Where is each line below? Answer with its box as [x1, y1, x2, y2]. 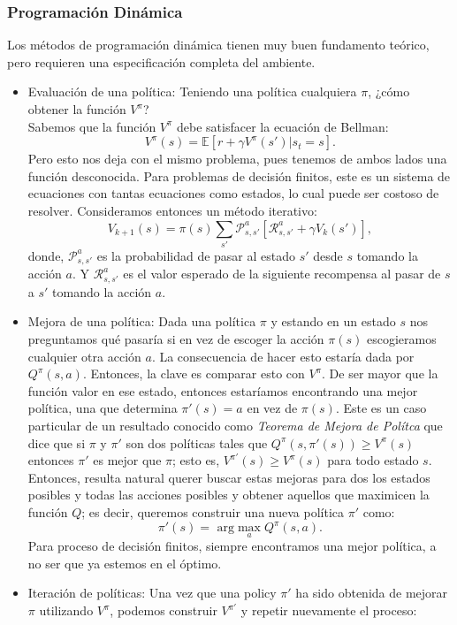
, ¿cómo [368, 82, 410, 101]
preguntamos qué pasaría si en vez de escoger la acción [27, 329, 324, 347]
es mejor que [93, 451, 162, 469]
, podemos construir [110, 601, 217, 620]
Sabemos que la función [27, 117, 156, 135]
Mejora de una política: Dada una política [27, 312, 256, 331]
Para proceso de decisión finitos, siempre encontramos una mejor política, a [27, 537, 437, 555]
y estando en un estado [270, 312, 396, 331]
